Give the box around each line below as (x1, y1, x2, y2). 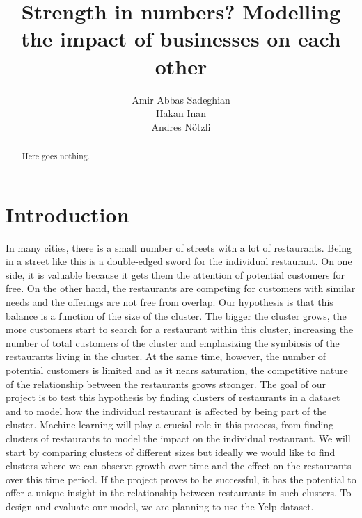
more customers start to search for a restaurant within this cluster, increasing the (6, 322, 354, 337)
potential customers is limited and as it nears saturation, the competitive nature (6, 363, 348, 378)
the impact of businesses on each (21, 24, 341, 53)
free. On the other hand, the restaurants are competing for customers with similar (6, 281, 356, 296)
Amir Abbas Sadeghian (132, 92, 230, 106)
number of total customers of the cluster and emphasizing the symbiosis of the (6, 335, 340, 350)
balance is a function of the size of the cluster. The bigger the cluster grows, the (6, 308, 347, 323)
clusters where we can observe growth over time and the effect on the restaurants (6, 458, 352, 473)
